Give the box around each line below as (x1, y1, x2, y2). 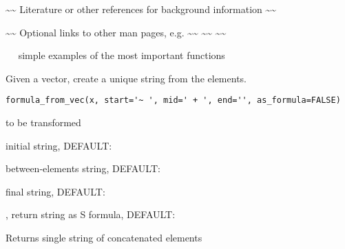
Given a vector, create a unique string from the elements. (6, 71, 247, 85)
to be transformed (6, 115, 81, 130)
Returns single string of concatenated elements (6, 230, 202, 244)
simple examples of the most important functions (18, 48, 225, 62)
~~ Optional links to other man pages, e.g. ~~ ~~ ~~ (6, 25, 227, 39)
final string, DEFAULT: (6, 184, 105, 198)
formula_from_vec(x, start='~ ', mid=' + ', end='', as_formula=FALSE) (6, 95, 341, 106)
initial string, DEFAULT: (6, 138, 112, 152)
